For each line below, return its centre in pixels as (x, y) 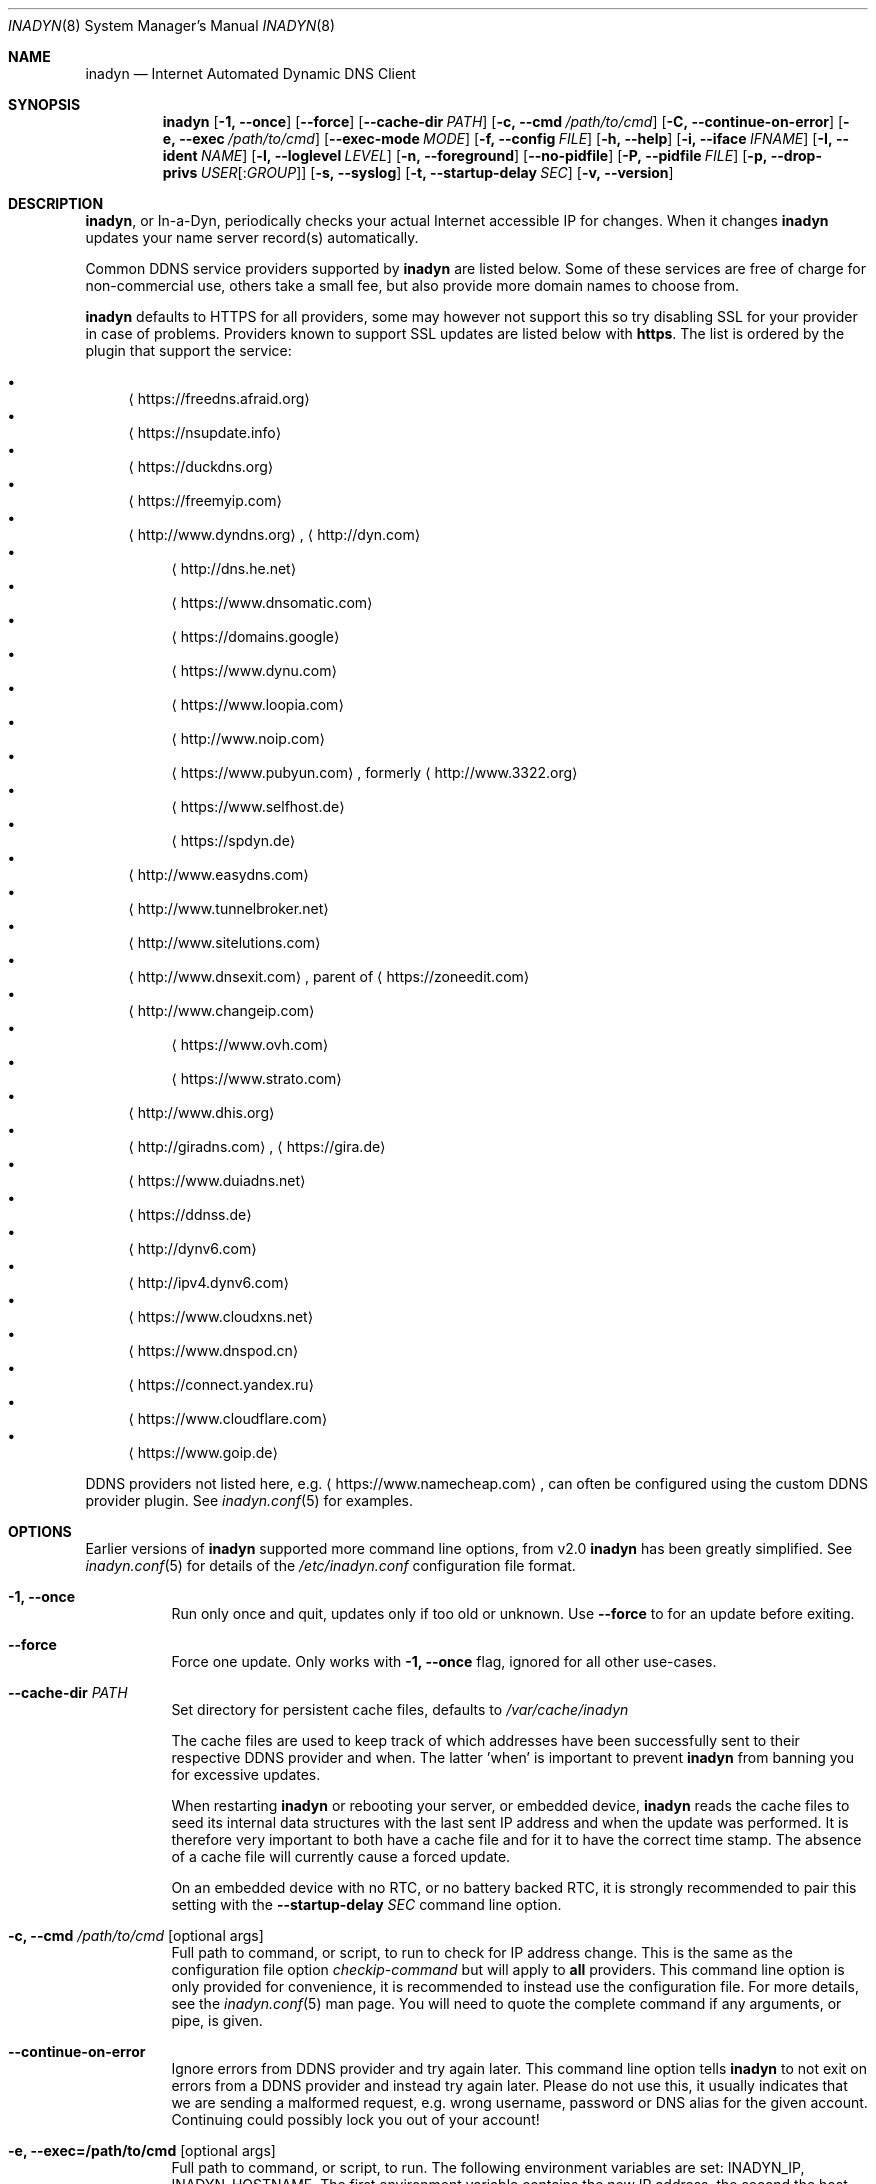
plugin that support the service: (188, 350)
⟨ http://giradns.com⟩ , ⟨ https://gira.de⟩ (257, 1146)
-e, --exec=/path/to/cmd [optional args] (142, 2150)
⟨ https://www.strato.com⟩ (256, 1078)
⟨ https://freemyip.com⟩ (205, 500)
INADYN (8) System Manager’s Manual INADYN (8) (172, 25)
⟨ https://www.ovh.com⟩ (250, 1044)
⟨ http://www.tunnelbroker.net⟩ (228, 908)
